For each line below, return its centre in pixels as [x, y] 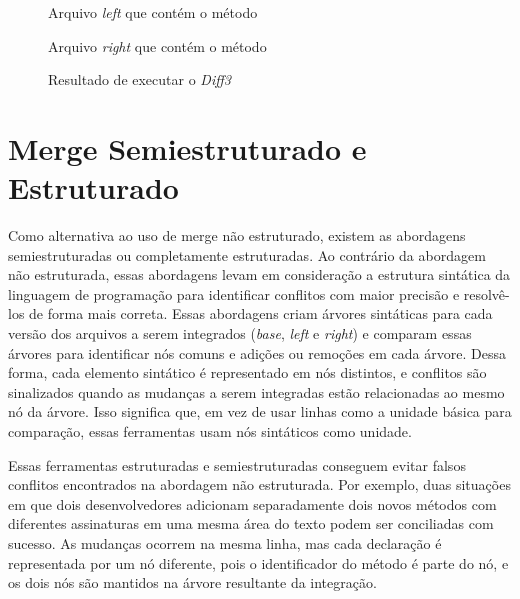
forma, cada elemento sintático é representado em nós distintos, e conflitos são [247, 372]
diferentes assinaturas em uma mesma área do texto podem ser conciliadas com [251, 523]
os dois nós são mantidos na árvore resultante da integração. [192, 582]
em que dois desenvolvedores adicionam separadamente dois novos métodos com [252, 503]
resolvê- [486, 293]
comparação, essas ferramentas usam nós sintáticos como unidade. [210, 431]
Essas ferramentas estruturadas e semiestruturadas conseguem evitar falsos [237, 464]
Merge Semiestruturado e [187, 147]
